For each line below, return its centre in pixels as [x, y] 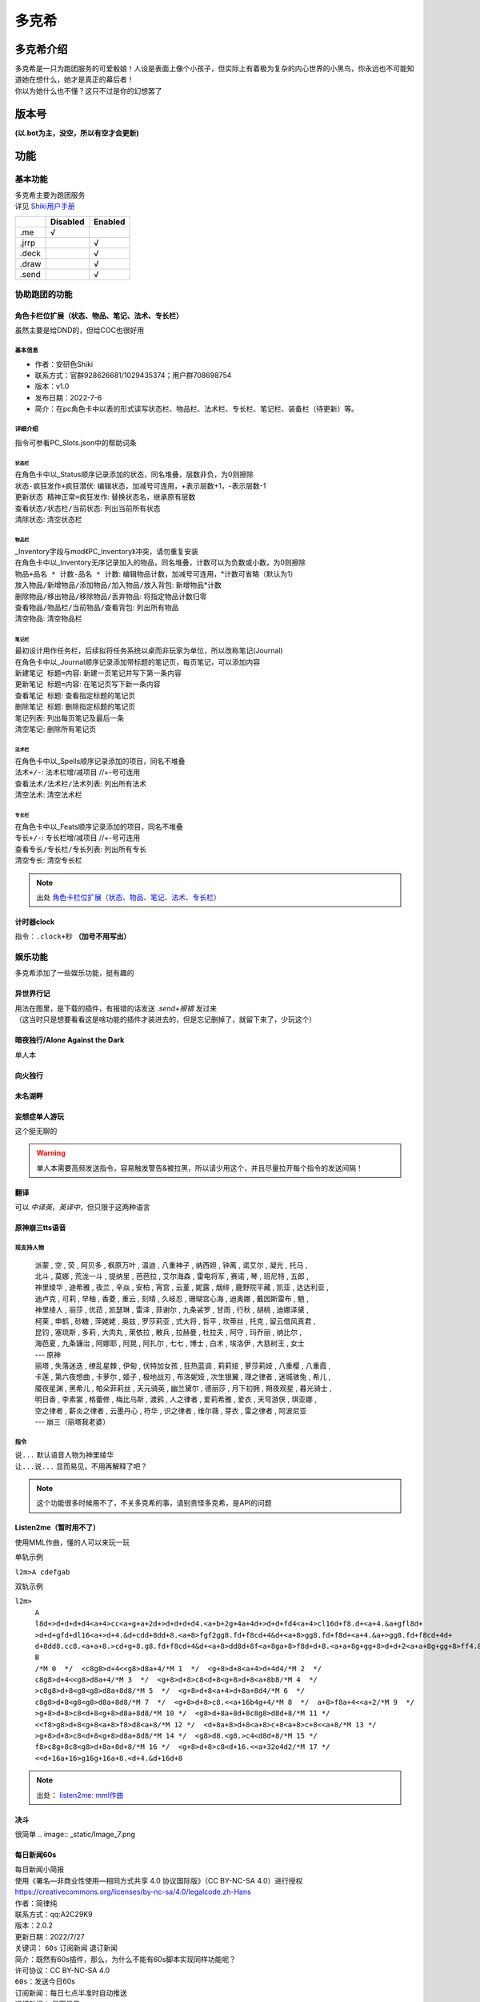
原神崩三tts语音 [40, 1228]
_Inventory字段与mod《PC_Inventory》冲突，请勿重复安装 [107, 551]
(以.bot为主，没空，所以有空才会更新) [77, 133]
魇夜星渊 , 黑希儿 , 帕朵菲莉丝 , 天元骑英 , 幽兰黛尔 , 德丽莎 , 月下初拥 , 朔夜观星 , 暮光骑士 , [183, 1388]
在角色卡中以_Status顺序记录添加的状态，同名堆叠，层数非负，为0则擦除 [134, 474]
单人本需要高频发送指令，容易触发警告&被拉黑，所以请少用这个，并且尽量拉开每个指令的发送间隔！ [200, 1168]
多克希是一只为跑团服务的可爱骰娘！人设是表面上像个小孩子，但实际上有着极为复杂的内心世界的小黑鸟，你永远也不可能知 [214, 69]
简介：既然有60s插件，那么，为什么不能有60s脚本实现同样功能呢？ [125, 1959]
